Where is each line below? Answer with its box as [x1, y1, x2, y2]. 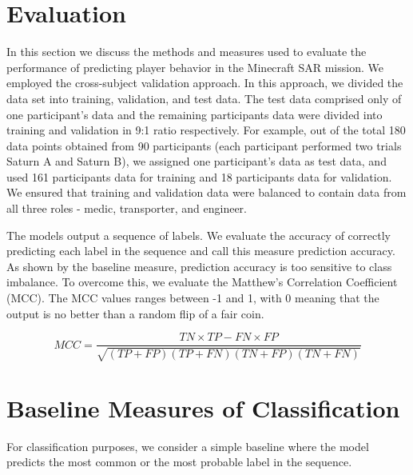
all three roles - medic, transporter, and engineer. [6, 200, 247, 217]
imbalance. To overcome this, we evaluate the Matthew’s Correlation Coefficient [6, 273, 398, 290]
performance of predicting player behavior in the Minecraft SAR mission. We [6, 58, 383, 75]
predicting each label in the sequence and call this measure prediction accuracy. [6, 242, 395, 259]
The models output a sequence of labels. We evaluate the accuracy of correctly [6, 226, 391, 243]
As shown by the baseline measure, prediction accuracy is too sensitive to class [6, 257, 392, 274]
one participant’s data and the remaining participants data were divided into [6, 106, 383, 122]
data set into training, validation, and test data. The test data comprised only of [6, 90, 402, 106]
